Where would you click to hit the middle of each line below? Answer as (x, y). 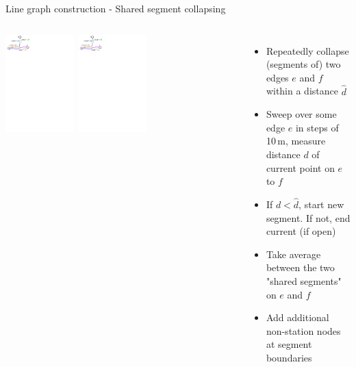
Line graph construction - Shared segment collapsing (116, 8)
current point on (300, 167)
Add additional (297, 317)
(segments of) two (303, 64)
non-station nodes (303, 330)
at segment (289, 344)
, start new (321, 204)
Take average (293, 254)
